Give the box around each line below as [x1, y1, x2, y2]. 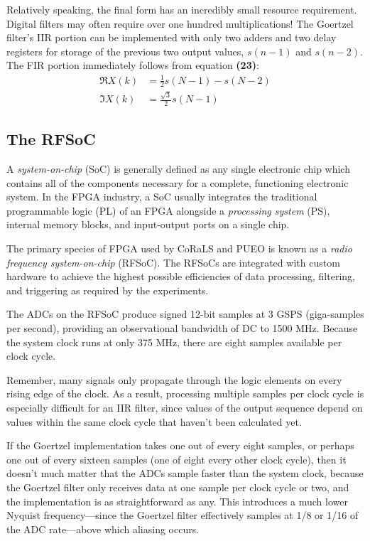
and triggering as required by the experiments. [6, 282, 209, 297]
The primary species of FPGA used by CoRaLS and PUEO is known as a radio [6, 241, 352, 256]
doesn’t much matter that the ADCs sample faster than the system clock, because [6, 466, 364, 481]
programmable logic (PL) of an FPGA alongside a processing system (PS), [6, 203, 330, 218]
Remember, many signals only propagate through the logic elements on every [6, 372, 342, 387]
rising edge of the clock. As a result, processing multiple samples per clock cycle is [6, 386, 364, 401]
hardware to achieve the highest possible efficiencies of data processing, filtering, [6, 269, 355, 284]
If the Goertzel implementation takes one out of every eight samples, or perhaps [6, 438, 354, 453]
